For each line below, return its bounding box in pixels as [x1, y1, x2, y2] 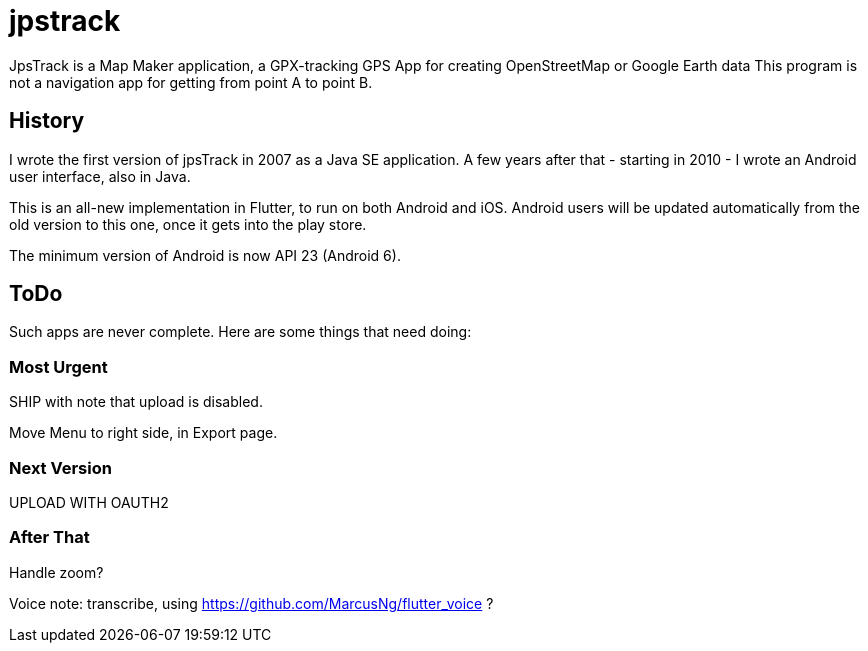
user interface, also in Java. [9, 167, 191, 185]
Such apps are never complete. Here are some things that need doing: [9, 323, 472, 341]
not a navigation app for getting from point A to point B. [9, 73, 373, 91]
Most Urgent [9, 356, 108, 377]
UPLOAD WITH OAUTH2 [9, 493, 169, 511]
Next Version [9, 457, 112, 478]
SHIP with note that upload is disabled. [9, 393, 263, 411]
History [9, 108, 85, 134]
